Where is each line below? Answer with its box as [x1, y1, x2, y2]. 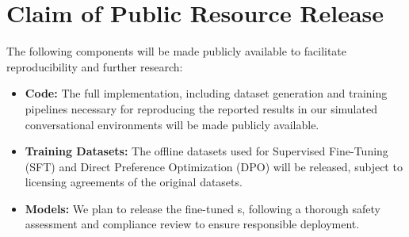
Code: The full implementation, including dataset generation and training [25, 85, 388, 101]
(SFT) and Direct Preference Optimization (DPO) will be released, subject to [25, 158, 403, 174]
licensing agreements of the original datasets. [25, 174, 243, 190]
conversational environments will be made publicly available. [25, 116, 319, 132]
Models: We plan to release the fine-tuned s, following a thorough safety [25, 200, 380, 216]
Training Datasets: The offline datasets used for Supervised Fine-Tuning [25, 143, 388, 159]
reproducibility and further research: [6, 58, 183, 75]
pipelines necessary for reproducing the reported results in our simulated [25, 100, 377, 117]
